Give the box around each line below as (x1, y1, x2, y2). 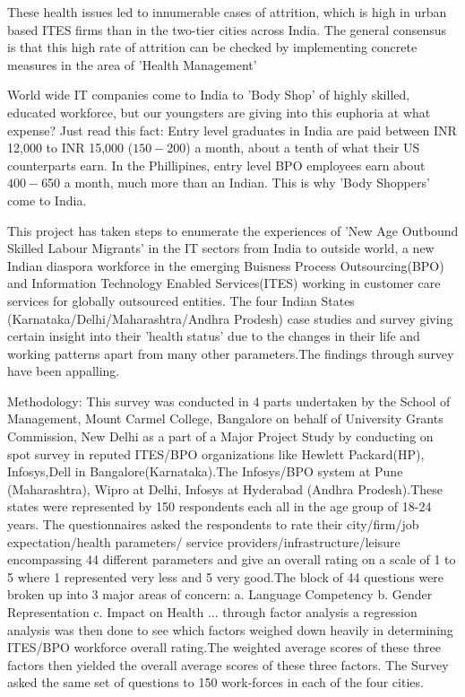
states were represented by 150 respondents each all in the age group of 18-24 (7, 497, 432, 516)
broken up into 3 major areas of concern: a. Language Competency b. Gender (7, 585, 433, 604)
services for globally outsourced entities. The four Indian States (7, 291, 355, 309)
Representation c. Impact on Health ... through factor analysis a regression (7, 603, 418, 621)
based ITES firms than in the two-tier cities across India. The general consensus (7, 20, 447, 39)
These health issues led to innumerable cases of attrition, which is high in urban (7, 3, 447, 21)
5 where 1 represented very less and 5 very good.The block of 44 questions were (7, 567, 444, 586)
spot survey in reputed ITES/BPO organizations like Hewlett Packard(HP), (7, 444, 425, 463)
